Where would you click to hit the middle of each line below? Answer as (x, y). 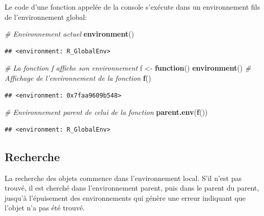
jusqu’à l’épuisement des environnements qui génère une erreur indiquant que (125, 197)
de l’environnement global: (46, 17)
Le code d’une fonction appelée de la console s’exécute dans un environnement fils (133, 7)
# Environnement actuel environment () (69, 34)
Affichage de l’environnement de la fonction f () (78, 78)
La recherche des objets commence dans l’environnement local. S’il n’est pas (123, 178)
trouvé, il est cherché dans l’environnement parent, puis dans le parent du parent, (132, 188)
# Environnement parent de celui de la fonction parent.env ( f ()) (106, 112)
